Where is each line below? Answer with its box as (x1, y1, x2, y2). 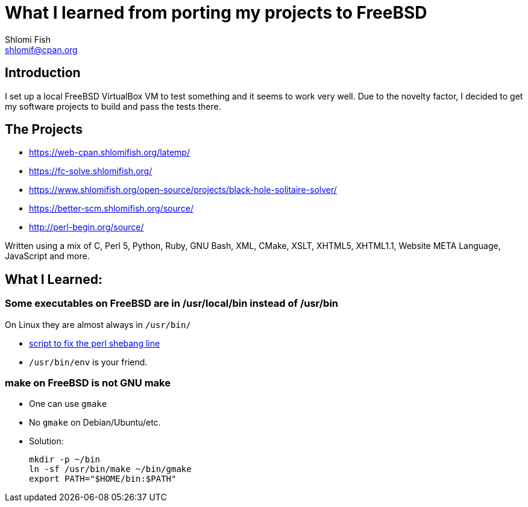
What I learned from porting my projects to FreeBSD (5, 2, 427, 23)
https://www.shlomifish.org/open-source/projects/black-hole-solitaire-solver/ (29, 184, 337, 195)
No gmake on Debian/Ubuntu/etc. (29, 417, 161, 428)
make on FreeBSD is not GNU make (5, 377, 171, 389)
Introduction (5, 65, 81, 81)
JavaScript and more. (5, 251, 90, 262)
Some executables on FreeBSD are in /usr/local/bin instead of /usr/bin (5, 297, 339, 310)
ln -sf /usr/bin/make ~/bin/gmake (29, 464, 192, 474)
